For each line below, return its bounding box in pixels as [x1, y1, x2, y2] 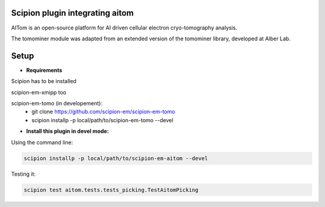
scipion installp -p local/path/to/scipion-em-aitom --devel [23, 155, 208, 162]
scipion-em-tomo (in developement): [11, 99, 103, 107]
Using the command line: [11, 138, 73, 146]
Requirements [26, 66, 63, 73]
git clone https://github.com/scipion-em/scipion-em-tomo [31, 108, 176, 116]
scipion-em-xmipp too [11, 88, 67, 96]
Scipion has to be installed [11, 78, 76, 85]
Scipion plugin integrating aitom [11, 8, 134, 18]
